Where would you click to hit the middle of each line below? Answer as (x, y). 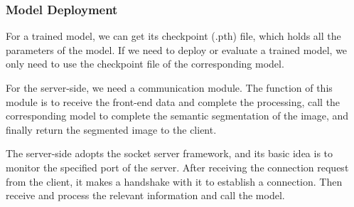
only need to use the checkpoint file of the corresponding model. (145, 64)
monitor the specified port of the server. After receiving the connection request (177, 167)
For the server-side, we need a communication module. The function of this (169, 87)
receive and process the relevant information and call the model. (145, 195)
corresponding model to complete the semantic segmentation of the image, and (177, 116)
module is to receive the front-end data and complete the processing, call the (173, 101)
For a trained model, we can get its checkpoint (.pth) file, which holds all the (173, 36)
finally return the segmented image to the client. (111, 129)
